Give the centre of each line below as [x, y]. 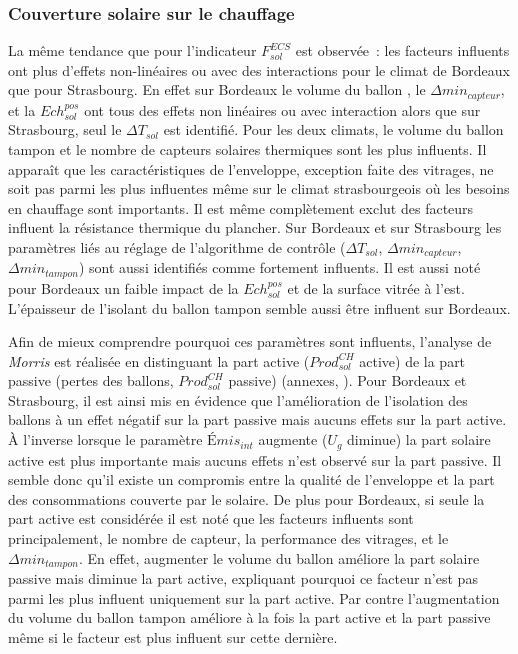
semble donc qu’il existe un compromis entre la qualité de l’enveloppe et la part [251, 479]
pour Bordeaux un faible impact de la [123, 287]
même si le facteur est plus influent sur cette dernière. [173, 636]
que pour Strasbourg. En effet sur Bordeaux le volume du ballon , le [217, 89]
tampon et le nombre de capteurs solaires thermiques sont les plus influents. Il [247, 149]
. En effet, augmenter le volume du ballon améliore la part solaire [279, 557]
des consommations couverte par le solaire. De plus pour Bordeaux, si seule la [246, 498]
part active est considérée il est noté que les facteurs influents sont [211, 518]
